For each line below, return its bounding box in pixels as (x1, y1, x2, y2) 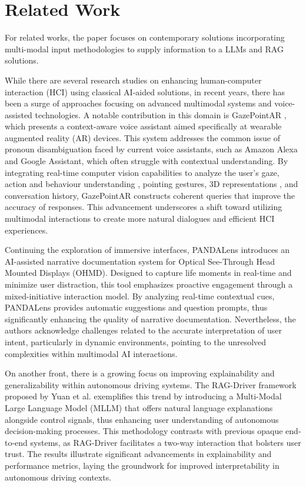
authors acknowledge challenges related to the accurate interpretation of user (5, 324, 282, 336)
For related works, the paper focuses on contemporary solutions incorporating (5, 31, 285, 44)
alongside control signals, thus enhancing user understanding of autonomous (5, 413, 279, 425)
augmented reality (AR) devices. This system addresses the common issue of (5, 131, 280, 144)
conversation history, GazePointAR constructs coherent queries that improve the (5, 189, 295, 201)
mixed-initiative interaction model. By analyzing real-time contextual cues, (5, 289, 275, 302)
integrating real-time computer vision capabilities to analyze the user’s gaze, (5, 166, 280, 178)
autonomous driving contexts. (5, 471, 112, 483)
